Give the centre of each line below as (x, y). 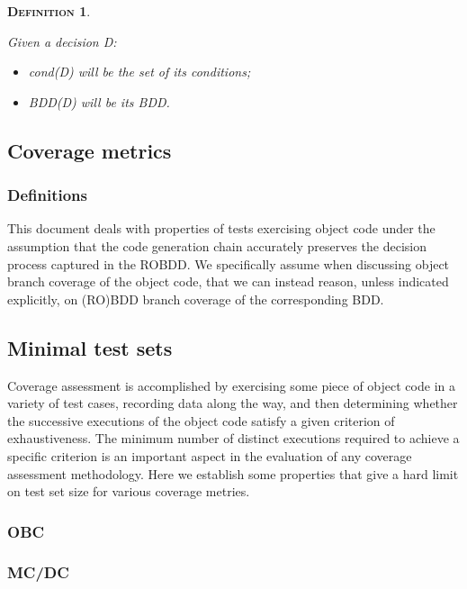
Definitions (47, 195)
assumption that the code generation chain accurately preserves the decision (217, 245)
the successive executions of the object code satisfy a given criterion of (201, 420)
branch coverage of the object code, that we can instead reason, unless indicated (228, 281)
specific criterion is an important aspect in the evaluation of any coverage (210, 455)
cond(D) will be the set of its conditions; (139, 72)
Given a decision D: (62, 41)
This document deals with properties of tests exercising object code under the (221, 228)
